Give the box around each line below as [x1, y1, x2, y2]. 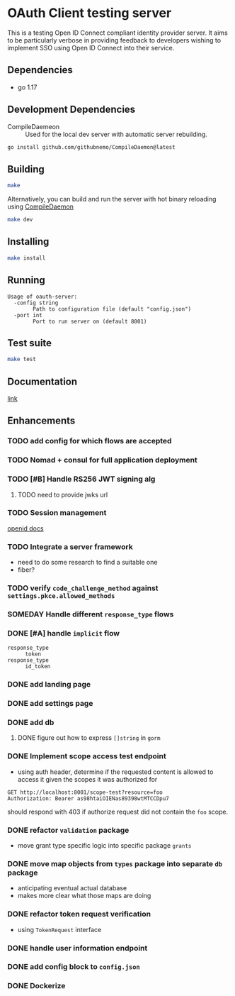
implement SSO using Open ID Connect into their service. [7, 43, 175, 52]
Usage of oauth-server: [7, 293, 78, 300]
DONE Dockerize [7, 981, 66, 991]
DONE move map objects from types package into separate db [7, 858, 223, 868]
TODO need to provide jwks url [17, 490, 108, 499]
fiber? [17, 565, 35, 574]
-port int [13, 311, 42, 319]
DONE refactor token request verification [7, 909, 151, 919]
